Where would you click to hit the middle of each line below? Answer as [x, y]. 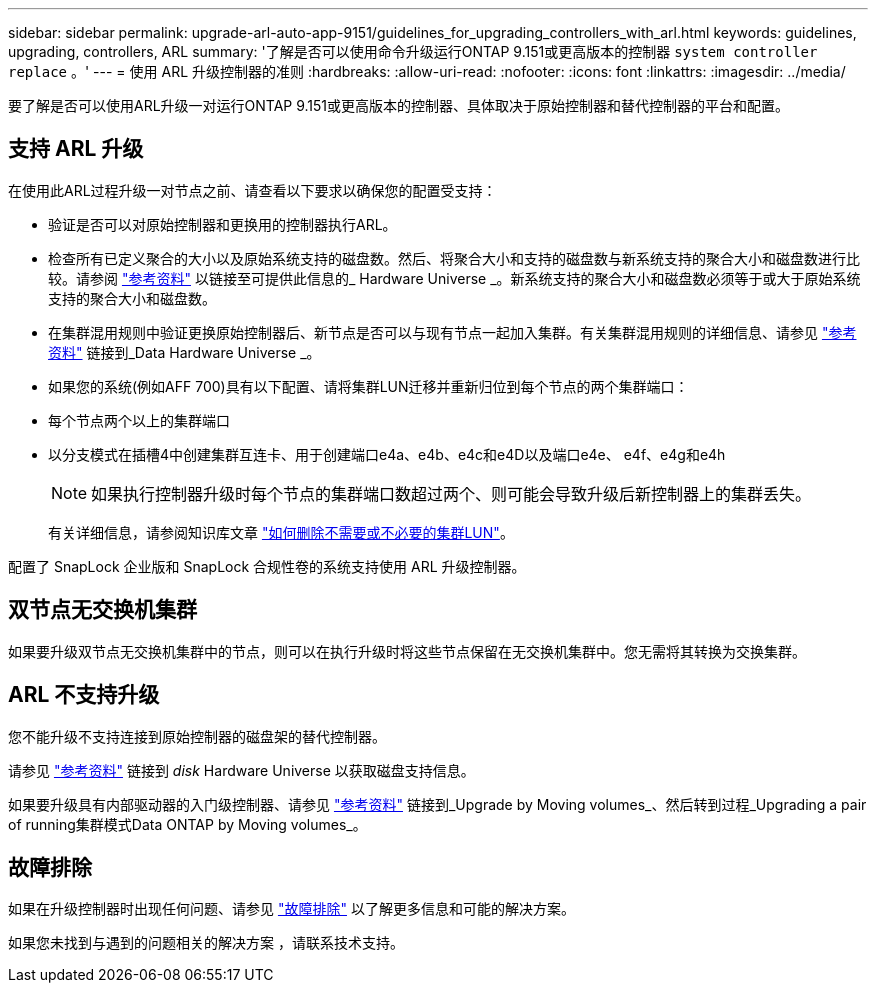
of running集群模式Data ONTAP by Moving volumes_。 [187, 824]
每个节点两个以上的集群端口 [139, 420]
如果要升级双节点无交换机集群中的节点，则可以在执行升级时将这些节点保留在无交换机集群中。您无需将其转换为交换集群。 [407, 651]
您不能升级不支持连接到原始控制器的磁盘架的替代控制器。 [197, 736]
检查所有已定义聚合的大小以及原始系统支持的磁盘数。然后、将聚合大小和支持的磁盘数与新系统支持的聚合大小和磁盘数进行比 [454, 258]
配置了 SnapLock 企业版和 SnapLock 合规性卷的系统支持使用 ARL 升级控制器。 [267, 566]
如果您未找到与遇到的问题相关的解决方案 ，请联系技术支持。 [206, 943]
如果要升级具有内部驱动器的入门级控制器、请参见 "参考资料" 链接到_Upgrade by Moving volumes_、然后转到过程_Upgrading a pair [437, 804]
